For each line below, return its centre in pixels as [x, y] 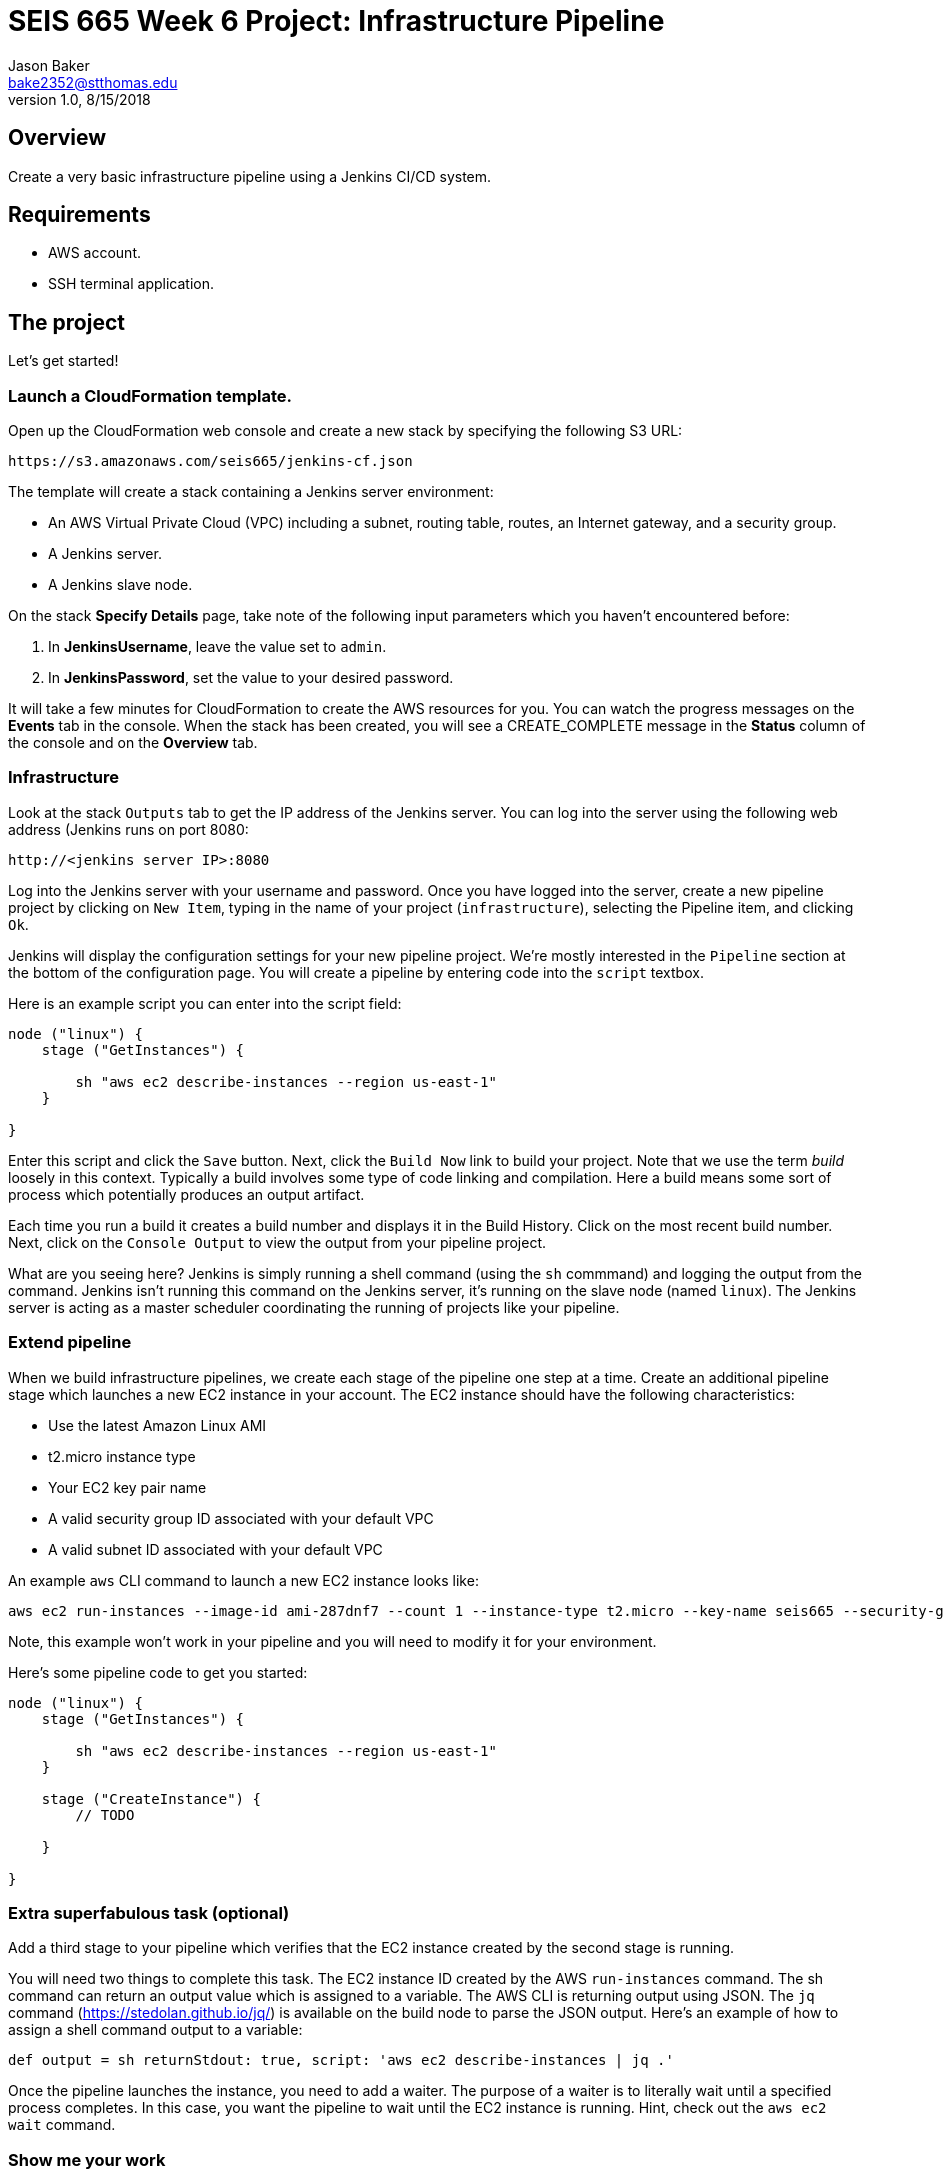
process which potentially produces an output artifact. [186, 1194]
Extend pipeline [70, 1342]
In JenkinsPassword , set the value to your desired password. [251, 678]
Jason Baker [49, 65]
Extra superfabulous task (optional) [149, 1912]
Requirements [79, 215]
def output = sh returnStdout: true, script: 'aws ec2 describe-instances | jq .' [341, 2060]
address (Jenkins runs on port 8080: [128, 829]
